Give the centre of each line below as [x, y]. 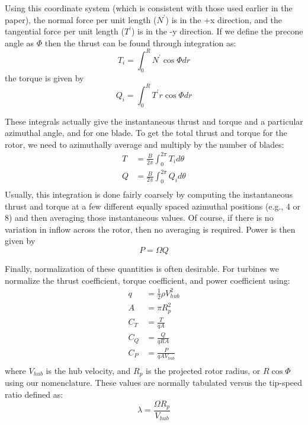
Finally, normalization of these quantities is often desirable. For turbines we [142, 268]
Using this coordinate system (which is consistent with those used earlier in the [149, 8]
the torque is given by [44, 77]
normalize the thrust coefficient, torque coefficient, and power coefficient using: [147, 280]
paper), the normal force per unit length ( [81, 19]
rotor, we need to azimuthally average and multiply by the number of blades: [145, 144]
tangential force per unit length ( [65, 31]
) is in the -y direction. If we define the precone [217, 31]
